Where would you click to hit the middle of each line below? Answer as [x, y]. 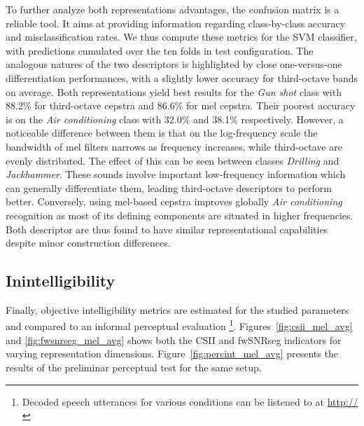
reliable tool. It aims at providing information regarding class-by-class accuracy [176, 23]
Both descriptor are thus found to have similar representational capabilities [167, 229]
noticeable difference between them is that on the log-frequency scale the [162, 133]
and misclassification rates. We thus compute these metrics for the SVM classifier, [181, 37]
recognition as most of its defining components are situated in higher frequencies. [180, 215]
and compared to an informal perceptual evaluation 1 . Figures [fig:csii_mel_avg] [179, 325]
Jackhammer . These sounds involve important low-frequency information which [176, 174]
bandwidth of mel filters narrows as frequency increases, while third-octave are [174, 146]
